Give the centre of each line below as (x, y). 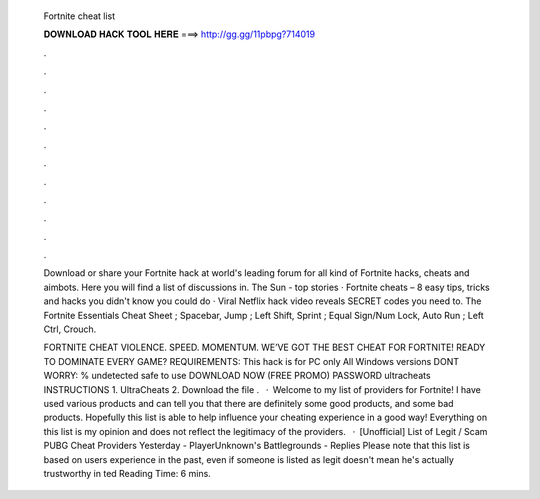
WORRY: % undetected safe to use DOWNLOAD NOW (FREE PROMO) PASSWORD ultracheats (237, 376)
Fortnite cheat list (79, 16)
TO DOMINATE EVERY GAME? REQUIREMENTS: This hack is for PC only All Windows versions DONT (251, 361)
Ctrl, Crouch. (70, 329)
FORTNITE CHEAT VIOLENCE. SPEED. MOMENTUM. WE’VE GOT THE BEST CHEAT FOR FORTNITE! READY (264, 347)
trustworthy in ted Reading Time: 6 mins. (127, 473)
